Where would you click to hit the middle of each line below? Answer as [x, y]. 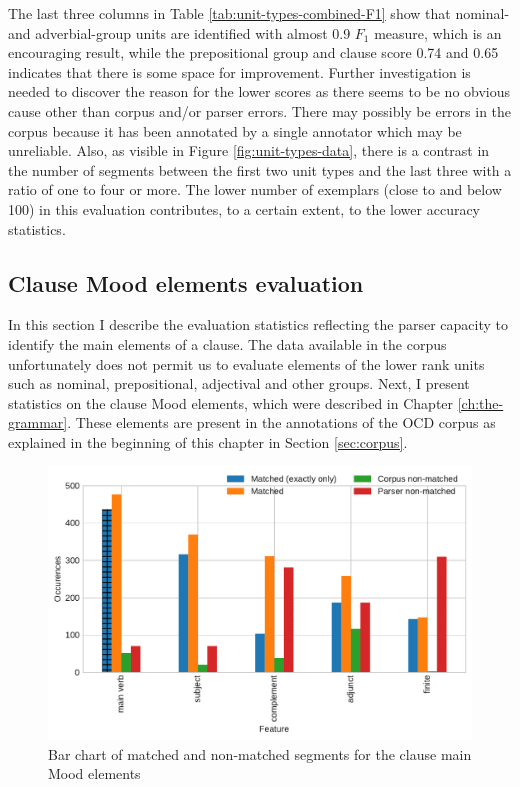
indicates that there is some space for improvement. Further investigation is [239, 71]
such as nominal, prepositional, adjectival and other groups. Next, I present [239, 383]
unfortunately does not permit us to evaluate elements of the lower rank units [246, 363]
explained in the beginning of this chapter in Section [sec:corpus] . [208, 441]
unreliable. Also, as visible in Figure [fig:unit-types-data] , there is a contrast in [249, 150]
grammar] [38, 422]
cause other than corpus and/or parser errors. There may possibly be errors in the [260, 110]
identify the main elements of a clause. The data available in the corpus [227, 343]
